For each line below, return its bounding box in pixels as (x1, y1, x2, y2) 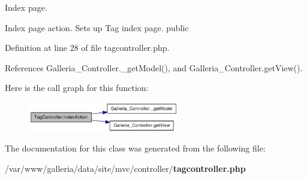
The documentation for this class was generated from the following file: (5, 142, 266, 154)
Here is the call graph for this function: (5, 81, 149, 94)
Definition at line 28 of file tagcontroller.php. (5, 41, 170, 54)
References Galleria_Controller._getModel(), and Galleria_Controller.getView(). (5, 61, 303, 74)
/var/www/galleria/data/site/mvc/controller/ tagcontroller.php (5, 162, 246, 174)
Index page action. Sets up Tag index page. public (5, 21, 189, 34)
